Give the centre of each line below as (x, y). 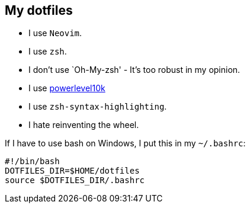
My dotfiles (39, 10)
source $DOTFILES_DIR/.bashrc (75, 180)
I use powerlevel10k (67, 88)
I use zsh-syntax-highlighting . (98, 107)
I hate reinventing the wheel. (84, 125)
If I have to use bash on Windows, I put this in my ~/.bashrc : (125, 143)
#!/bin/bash (32, 161)
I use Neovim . (55, 33)
